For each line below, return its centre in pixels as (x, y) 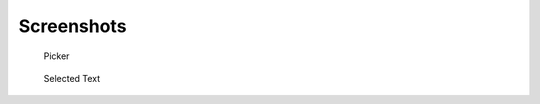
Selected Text (72, 78)
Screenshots (72, 26)
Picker (56, 56)
